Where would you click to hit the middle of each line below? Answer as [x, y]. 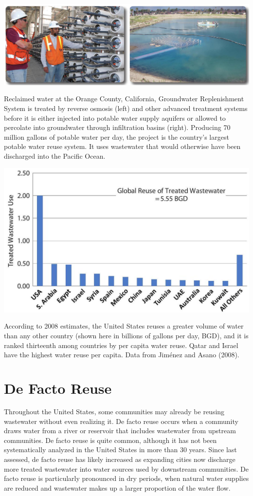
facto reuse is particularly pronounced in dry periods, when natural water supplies [126, 478]
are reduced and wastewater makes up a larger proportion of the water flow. [117, 487]
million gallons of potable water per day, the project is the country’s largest [117, 137]
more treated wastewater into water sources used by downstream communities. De [126, 468]
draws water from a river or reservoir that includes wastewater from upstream [120, 431]
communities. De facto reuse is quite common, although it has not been [110, 440]
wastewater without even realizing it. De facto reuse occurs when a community [121, 421]
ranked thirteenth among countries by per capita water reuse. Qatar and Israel [121, 345]
